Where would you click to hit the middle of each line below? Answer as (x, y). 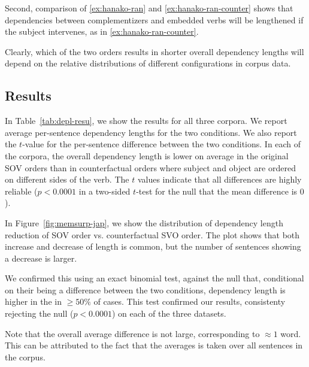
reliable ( (21, 191)
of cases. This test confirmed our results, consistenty (190, 301)
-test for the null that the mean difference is (217, 191)
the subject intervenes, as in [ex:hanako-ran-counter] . (102, 31)
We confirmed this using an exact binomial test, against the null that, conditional (154, 278)
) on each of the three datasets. (169, 313)
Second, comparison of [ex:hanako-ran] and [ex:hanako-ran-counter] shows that (149, 8)
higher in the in (33, 301)
